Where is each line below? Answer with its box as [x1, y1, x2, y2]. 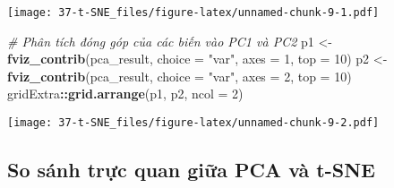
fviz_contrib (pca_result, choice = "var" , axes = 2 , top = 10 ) [7, 66, 352, 85]
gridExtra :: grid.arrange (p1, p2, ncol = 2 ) [7, 84, 244, 103]
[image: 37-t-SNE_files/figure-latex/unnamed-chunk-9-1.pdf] [7, 6, 380, 19]
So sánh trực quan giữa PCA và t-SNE [7, 156, 375, 184]
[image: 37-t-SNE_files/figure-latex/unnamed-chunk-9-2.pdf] [7, 116, 380, 130]
